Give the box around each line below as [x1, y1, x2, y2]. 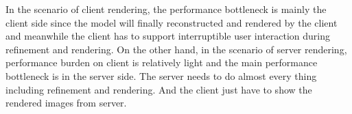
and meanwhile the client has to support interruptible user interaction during [5, 29, 331, 43]
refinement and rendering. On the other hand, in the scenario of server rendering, [5, 42, 347, 56]
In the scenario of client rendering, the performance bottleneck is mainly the [5, 2, 327, 16]
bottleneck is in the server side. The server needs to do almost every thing [5, 68, 317, 83]
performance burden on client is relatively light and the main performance [5, 55, 318, 70]
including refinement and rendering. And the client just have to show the [5, 82, 312, 96]
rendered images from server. [5, 96, 127, 110]
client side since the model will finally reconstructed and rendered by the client [5, 15, 338, 29]
